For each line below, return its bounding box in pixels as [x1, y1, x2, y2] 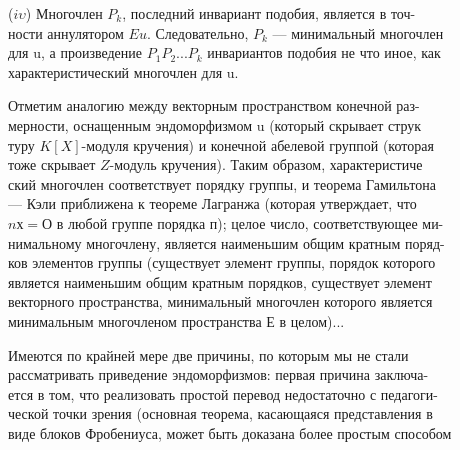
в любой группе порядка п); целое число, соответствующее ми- [56, 212, 444, 233]
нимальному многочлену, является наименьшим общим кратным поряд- [8, 232, 445, 253]
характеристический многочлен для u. [8, 61, 239, 82]
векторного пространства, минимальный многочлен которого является [8, 291, 433, 312]
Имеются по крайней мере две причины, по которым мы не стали [8, 344, 409, 365]
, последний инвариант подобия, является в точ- [122, 3, 416, 23]
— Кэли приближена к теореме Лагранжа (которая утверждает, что [8, 193, 417, 214]
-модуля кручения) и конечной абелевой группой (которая [81, 134, 434, 155]
